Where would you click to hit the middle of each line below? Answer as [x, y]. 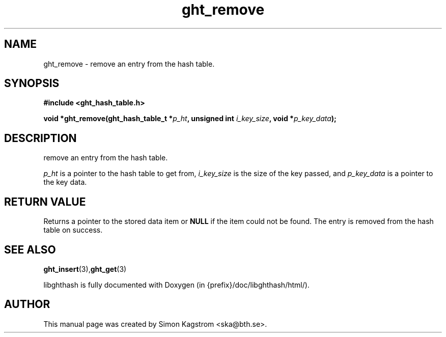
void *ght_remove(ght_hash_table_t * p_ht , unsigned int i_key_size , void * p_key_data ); [190, 119]
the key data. [65, 182]
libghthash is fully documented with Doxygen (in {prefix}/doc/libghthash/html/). [176, 285]
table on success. [73, 230]
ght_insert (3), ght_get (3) [85, 269]
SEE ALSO [30, 249]
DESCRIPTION [40, 138]
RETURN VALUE [45, 202]
